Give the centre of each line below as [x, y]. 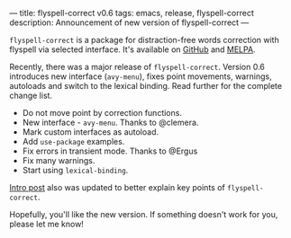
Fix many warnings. [59, 160]
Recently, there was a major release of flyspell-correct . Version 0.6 [137, 67]
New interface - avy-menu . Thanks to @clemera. [110, 122]
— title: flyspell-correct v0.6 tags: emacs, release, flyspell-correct [132, 13]
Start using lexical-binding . [75, 170]
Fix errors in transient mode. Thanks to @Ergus [110, 151]
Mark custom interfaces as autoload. [91, 132]
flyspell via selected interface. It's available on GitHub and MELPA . [132, 49]
